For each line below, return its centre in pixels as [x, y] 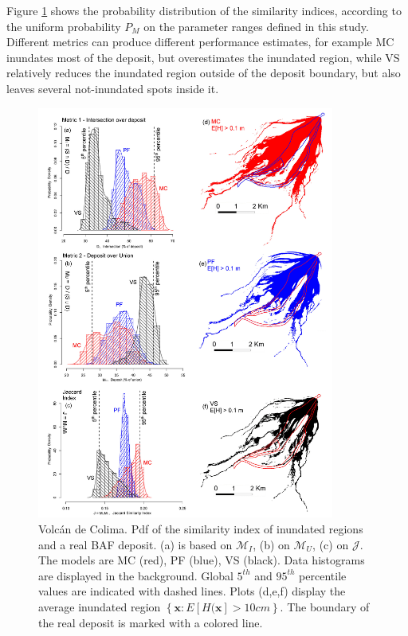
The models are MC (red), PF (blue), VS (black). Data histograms [202, 560]
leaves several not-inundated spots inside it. [113, 88]
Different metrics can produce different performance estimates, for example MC [200, 42]
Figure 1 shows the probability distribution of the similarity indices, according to [204, 10]
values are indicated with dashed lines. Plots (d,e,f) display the [192, 591]
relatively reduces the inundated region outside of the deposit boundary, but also [204, 73]
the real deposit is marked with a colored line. [151, 622]
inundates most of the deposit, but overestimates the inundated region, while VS [203, 57]
